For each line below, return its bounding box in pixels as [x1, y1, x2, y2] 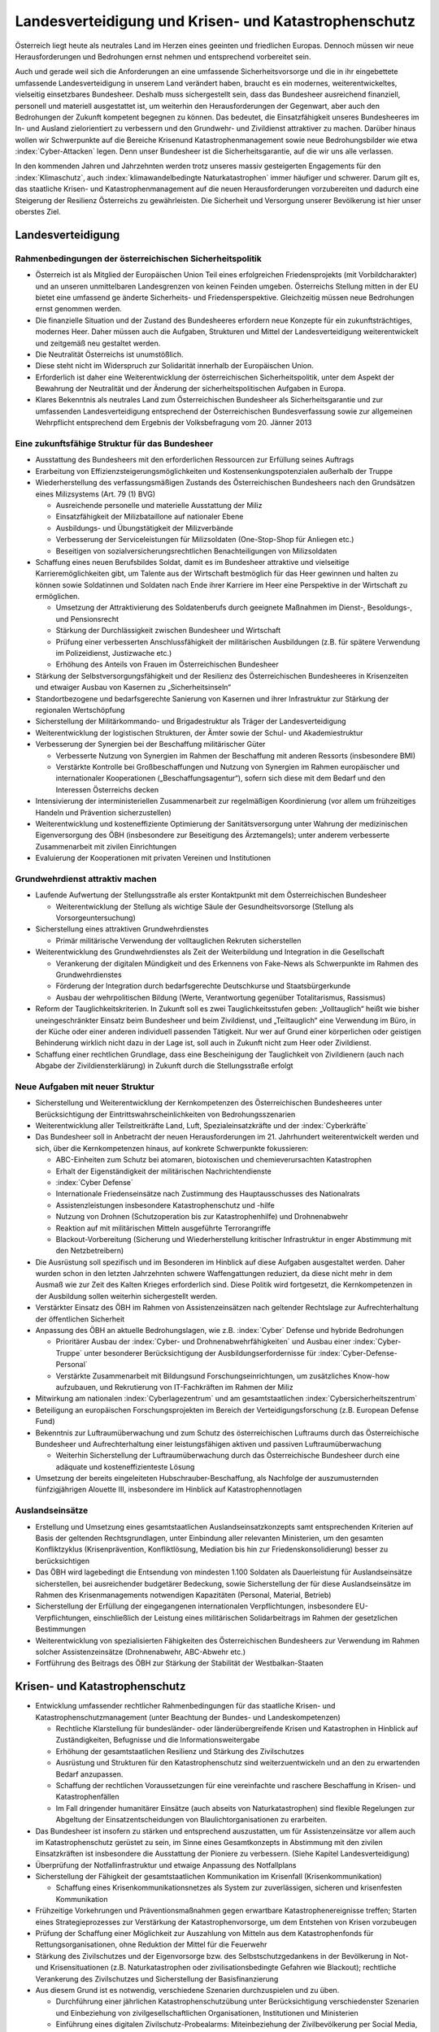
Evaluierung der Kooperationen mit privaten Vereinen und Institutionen [35, 853, 272, 863]
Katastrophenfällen [55, 1792, 120, 1802]
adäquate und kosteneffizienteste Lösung [55, 1461, 195, 1471]
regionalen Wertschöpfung [35, 705, 125, 714]
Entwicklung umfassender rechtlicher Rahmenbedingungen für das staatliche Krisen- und [35, 1701, 336, 1711]
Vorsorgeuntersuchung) [55, 913, 136, 923]
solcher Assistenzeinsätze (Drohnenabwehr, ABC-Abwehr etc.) [35, 1647, 246, 1656]
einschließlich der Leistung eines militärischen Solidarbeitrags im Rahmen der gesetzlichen [93, 1613, 398, 1622]
